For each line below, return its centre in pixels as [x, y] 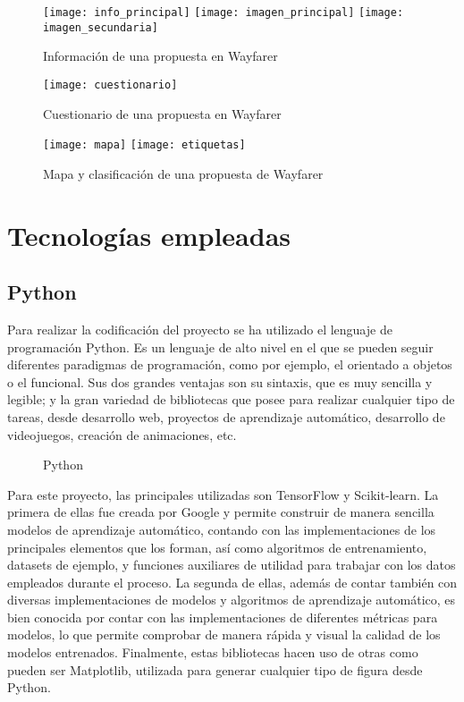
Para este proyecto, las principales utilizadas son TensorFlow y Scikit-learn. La [223, 494]
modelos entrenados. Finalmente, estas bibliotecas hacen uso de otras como [213, 652]
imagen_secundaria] [101, 27]
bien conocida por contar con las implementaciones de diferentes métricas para [223, 617]
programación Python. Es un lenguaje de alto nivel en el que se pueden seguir [220, 347]
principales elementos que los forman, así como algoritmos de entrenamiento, [217, 547]
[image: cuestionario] [110, 85]
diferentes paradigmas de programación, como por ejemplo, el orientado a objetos [230, 364]
